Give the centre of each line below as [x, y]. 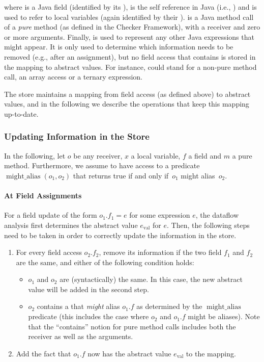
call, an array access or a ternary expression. [73, 77]
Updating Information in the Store [77, 136]
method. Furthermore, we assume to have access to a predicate [102, 165]
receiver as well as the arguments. [81, 336]
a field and [205, 155]
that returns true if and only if [121, 175]
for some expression [160, 215]
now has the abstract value [129, 353]
